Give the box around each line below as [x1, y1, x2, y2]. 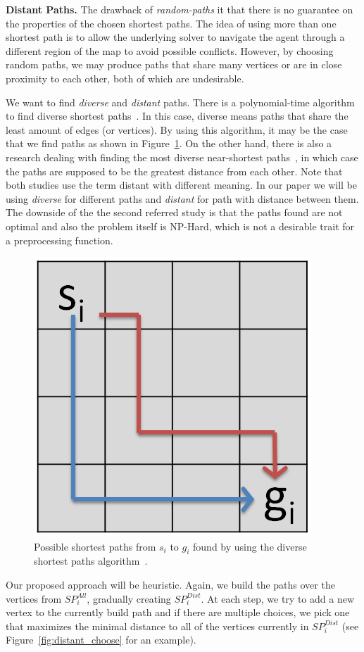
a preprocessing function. [6, 232, 113, 247]
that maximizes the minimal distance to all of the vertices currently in [6, 618, 309, 633]
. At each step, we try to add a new [201, 591, 354, 606]
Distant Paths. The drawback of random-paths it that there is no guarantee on [6, 2, 353, 16]
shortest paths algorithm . [34, 553, 148, 568]
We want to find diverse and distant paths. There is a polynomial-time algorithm [6, 94, 355, 109]
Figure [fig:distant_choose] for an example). [6, 632, 196, 647]
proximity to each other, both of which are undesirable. [6, 70, 244, 85]
